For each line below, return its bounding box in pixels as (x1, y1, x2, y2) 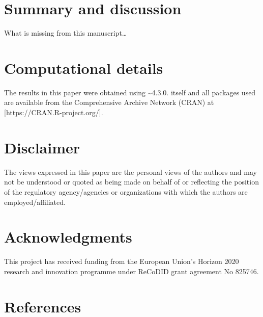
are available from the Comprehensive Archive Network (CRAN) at (4, 97, 214, 108)
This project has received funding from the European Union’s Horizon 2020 (4, 256, 239, 267)
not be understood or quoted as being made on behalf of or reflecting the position (4, 176, 259, 187)
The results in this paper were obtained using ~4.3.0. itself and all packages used (4, 87, 256, 97)
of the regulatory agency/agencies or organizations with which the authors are (4, 186, 248, 197)
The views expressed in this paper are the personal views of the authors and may (4, 166, 257, 177)
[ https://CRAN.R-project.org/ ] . (4, 107, 103, 118)
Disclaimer (4, 137, 80, 157)
